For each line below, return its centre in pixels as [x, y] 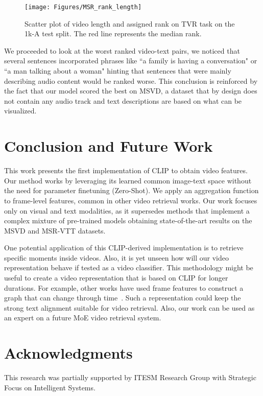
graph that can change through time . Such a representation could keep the [123, 298]
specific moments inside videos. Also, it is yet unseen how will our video [116, 257]
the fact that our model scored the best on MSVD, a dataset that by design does [131, 91]
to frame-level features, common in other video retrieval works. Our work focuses [131, 200]
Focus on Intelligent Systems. [50, 387]
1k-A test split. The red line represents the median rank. [113, 33]
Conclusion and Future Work [109, 146]
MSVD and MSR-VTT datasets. [55, 230]
